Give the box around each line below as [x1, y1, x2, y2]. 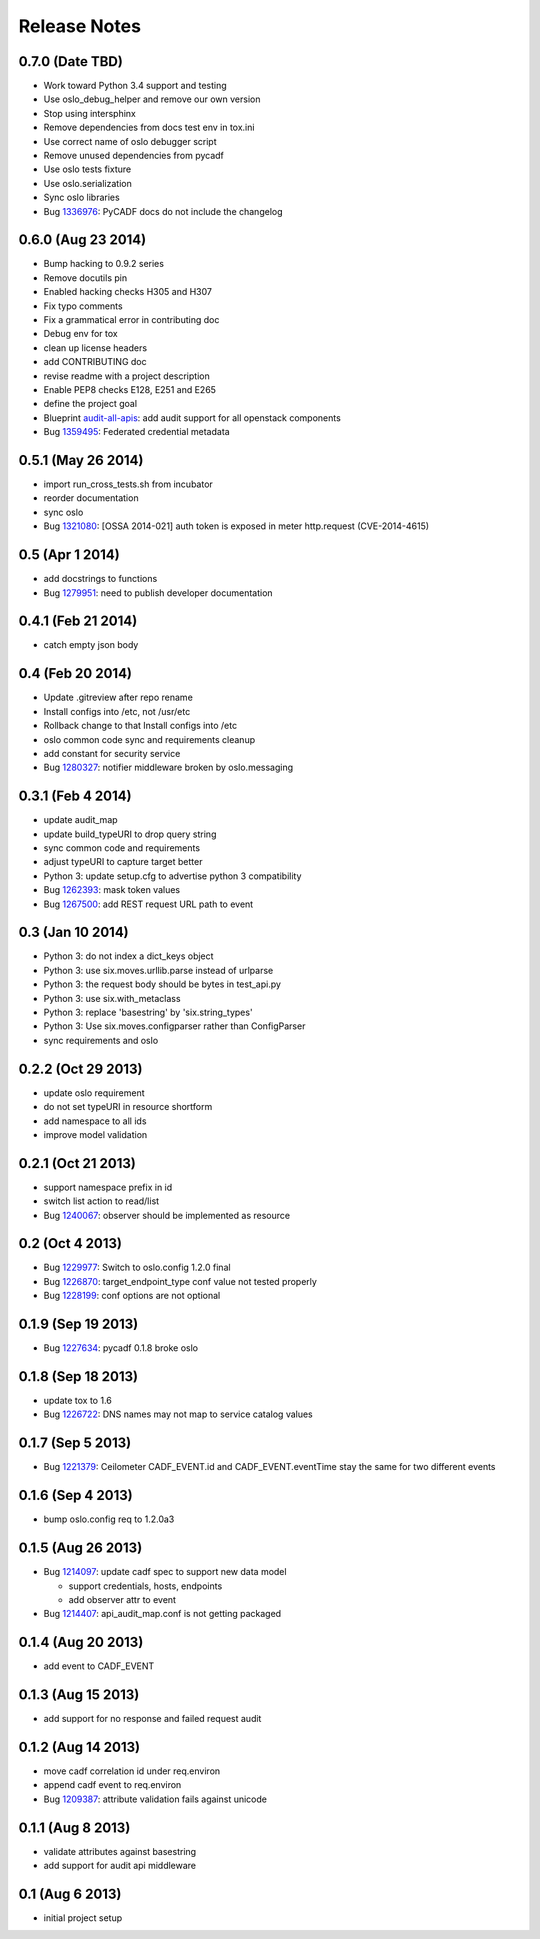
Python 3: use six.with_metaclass [43, 992, 181, 1004]
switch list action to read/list [43, 1195, 160, 1207]
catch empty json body [43, 639, 139, 651]
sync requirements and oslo [43, 1034, 159, 1046]
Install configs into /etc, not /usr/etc [43, 705, 191, 717]
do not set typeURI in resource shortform [43, 1101, 213, 1113]
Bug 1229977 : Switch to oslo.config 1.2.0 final [43, 1261, 231, 1274]
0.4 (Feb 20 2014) [18, 665, 133, 682]
